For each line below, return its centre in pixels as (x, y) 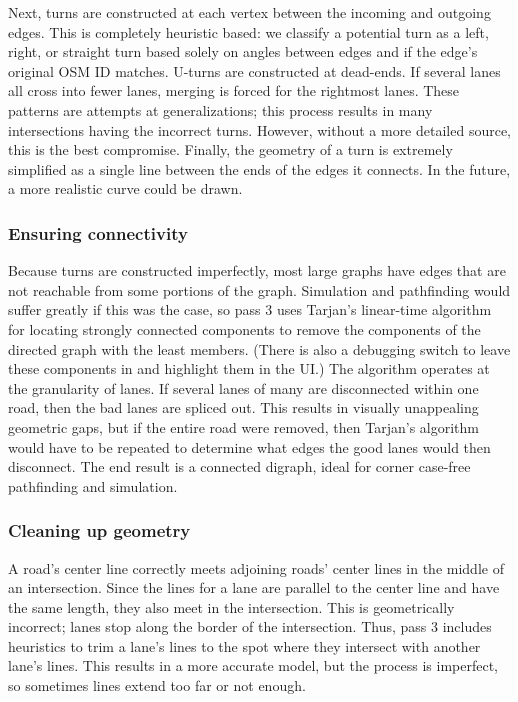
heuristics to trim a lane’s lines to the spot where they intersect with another (244, 645)
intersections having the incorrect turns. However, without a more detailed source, (260, 129)
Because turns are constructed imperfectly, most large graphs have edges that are (257, 270)
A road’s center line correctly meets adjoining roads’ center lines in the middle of (256, 567)
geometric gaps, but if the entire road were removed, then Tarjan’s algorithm (243, 426)
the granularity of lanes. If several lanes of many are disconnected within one (243, 387)
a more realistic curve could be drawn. (125, 188)
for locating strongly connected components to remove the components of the (244, 328)
